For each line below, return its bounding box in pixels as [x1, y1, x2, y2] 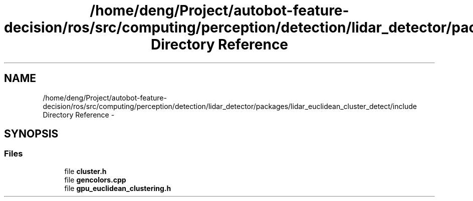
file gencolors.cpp [64, 175, 126, 184]
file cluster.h [64, 166, 107, 175]
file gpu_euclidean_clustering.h [64, 183, 171, 192]
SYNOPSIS [4, 127, 59, 140]
